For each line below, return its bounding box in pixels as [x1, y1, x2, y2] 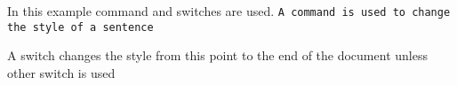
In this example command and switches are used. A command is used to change [7, 2, 451, 19]
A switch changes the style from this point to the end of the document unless [7, 46, 428, 65]
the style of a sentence [7, 20, 154, 34]
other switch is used [7, 63, 116, 81]
